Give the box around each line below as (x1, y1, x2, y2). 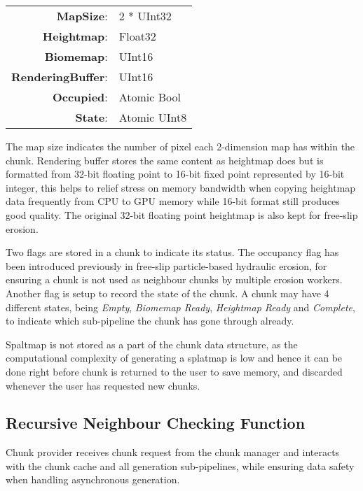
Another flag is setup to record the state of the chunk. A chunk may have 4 (6, 285, 329, 300)
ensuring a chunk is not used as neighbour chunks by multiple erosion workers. (6, 272, 343, 287)
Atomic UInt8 (118, 109, 187, 125)
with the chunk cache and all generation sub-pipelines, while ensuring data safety (6, 458, 355, 473)
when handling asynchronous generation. (6, 472, 180, 487)
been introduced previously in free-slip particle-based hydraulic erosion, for (6, 258, 327, 273)
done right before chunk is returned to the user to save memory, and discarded (6, 364, 343, 378)
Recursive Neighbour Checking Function (6, 412, 306, 434)
